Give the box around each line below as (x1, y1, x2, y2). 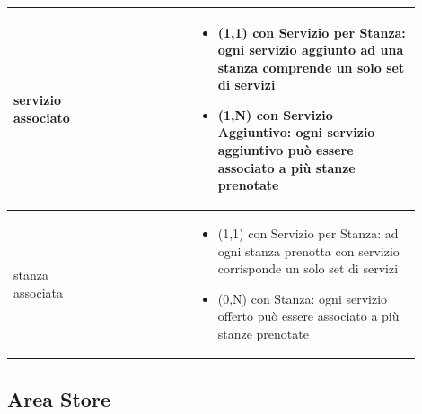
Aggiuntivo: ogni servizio (217, 123, 375, 142)
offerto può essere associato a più (217, 306, 400, 325)
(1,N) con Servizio (217, 105, 333, 124)
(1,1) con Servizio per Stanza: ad (217, 224, 399, 243)
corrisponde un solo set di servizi (217, 259, 399, 278)
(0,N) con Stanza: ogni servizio (217, 289, 388, 307)
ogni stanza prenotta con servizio (217, 241, 400, 260)
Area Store (7, 384, 110, 412)
